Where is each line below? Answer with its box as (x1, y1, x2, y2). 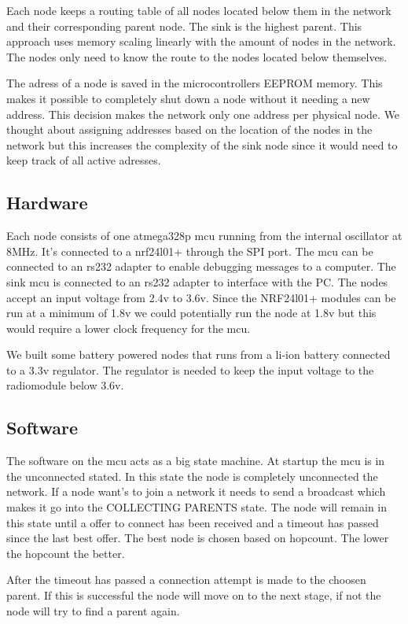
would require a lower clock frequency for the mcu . (6, 319, 251, 336)
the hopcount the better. (6, 545, 125, 561)
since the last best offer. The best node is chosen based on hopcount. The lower (6, 530, 389, 546)
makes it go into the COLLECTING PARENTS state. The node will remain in (6, 499, 388, 515)
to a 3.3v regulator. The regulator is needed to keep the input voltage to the (6, 361, 374, 378)
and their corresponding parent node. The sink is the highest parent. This (6, 17, 362, 34)
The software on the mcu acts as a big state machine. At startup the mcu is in (6, 452, 385, 469)
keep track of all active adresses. (6, 152, 161, 168)
